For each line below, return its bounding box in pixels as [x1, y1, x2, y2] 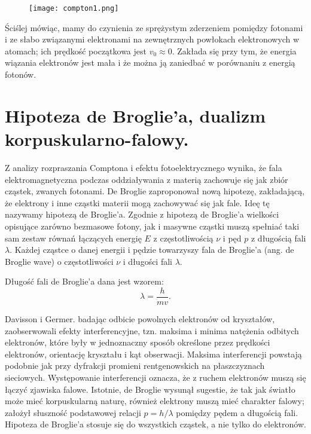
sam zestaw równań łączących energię [5, 231, 142, 244]
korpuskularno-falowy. [5, 127, 189, 151]
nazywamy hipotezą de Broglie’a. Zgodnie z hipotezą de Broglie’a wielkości [5, 208, 279, 221]
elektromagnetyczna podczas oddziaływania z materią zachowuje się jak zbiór [5, 173, 288, 185]
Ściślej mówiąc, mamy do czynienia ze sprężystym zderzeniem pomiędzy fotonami [5, 21, 303, 33]
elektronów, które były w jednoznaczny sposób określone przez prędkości [5, 336, 270, 349]
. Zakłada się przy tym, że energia [172, 44, 297, 57]
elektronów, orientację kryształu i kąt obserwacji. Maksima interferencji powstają [5, 347, 302, 360]
